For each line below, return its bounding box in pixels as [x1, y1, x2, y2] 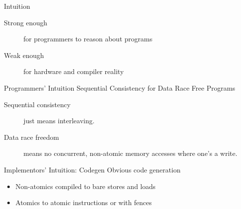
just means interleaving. [23, 115, 95, 126]
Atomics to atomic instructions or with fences [15, 197, 152, 208]
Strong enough [4, 17, 47, 27]
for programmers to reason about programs [23, 34, 153, 44]
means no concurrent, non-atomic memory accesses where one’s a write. [23, 148, 238, 158]
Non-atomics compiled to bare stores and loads [15, 181, 156, 191]
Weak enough [4, 50, 44, 60]
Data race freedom [4, 132, 60, 142]
